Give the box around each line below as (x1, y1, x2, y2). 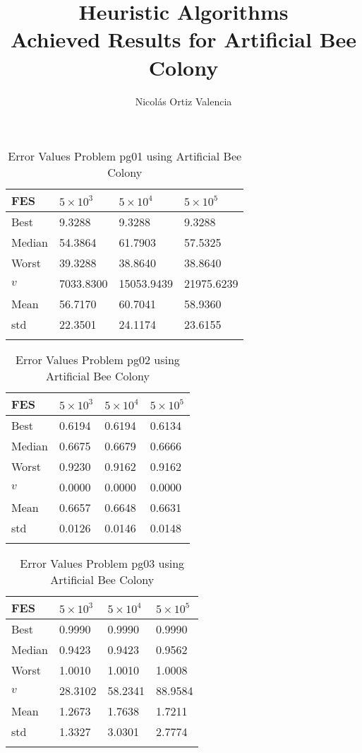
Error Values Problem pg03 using (20, 555, 185, 572)
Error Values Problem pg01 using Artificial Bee (8, 148, 242, 165)
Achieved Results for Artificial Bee (10, 25, 357, 54)
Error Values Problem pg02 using (16, 351, 180, 368)
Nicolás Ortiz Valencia (135, 93, 232, 108)
